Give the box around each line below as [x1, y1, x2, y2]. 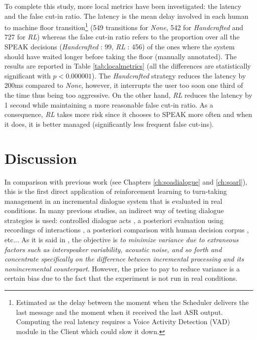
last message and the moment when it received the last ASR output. [16, 306, 223, 317]
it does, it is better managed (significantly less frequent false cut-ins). [4, 118, 214, 129]
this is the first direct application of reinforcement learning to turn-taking [4, 186, 227, 196]
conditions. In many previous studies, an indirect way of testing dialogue [4, 205, 224, 216]
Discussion [4, 148, 77, 168]
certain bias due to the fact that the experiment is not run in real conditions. [4, 273, 238, 283]
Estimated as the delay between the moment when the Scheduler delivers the [16, 297, 249, 307]
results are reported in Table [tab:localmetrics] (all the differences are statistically [4, 61, 251, 71]
